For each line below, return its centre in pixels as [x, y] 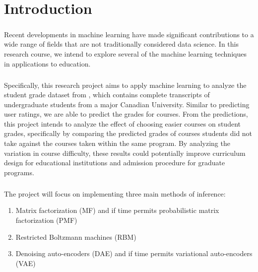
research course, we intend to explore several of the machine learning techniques [125, 53]
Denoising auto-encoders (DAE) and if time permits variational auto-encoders [134, 253]
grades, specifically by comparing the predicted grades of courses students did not [128, 133]
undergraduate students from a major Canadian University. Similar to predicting [127, 104]
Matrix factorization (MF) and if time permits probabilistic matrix [117, 210]
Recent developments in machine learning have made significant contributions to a [129, 34]
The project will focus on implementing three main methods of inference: [115, 193]
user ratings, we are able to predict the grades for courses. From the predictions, [126, 114]
